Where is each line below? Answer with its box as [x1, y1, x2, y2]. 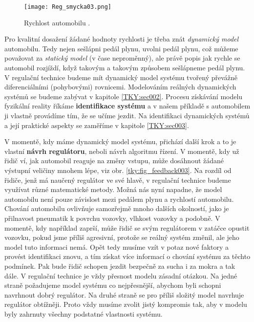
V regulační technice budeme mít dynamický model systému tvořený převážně [4, 72, 238, 82]
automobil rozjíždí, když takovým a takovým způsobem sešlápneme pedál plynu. [4, 63, 245, 73]
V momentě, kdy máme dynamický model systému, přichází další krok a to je [4, 136, 236, 147]
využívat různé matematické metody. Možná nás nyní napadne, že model [4, 184, 222, 194]
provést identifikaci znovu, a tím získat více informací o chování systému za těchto [4, 251, 251, 261]
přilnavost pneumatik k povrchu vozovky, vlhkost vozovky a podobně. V [4, 213, 220, 223]
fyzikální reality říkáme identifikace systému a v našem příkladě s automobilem [4, 101, 251, 111]
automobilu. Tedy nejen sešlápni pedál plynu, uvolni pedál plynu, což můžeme [4, 43, 238, 53]
